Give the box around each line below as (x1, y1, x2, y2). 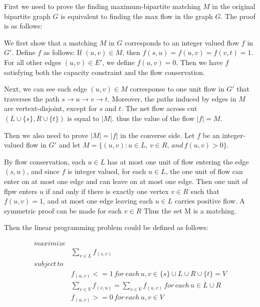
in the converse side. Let (120, 129, 195, 140)
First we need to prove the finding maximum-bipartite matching (4, 1, 201, 11)
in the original (212, 1, 255, 11)
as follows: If (43, 47, 82, 57)
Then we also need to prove (4, 129, 89, 140)
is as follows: (4, 20, 43, 31)
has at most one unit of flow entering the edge (107, 156, 249, 166)
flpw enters (4, 185, 38, 196)
